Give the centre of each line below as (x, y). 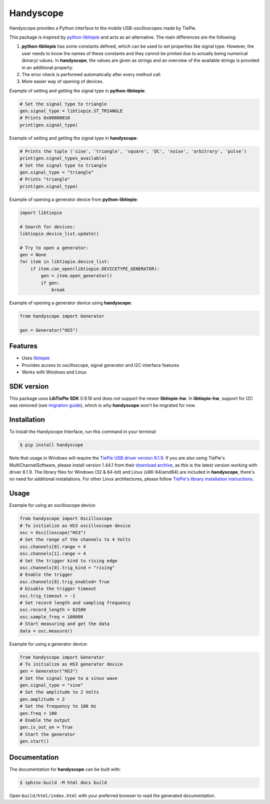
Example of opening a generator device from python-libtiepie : (74, 199)
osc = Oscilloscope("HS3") (53, 533)
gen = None (33, 255)
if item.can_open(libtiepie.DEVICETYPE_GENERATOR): (95, 269)
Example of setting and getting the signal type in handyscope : (74, 138)
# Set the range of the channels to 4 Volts (75, 540)
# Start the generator (47, 734)
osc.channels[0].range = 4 (53, 547)
